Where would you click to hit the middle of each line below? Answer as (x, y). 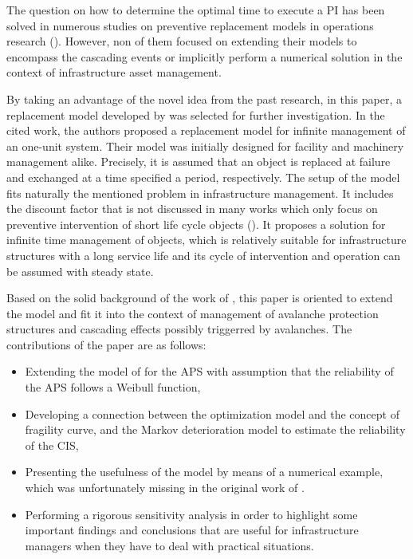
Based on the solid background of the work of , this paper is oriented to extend (200, 298)
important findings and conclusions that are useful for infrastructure (192, 530)
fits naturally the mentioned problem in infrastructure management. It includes (200, 193)
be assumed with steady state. (80, 271)
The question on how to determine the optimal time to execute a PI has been (196, 10)
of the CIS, (52, 445)
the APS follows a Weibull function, (113, 387)
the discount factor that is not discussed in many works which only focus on (192, 209)
